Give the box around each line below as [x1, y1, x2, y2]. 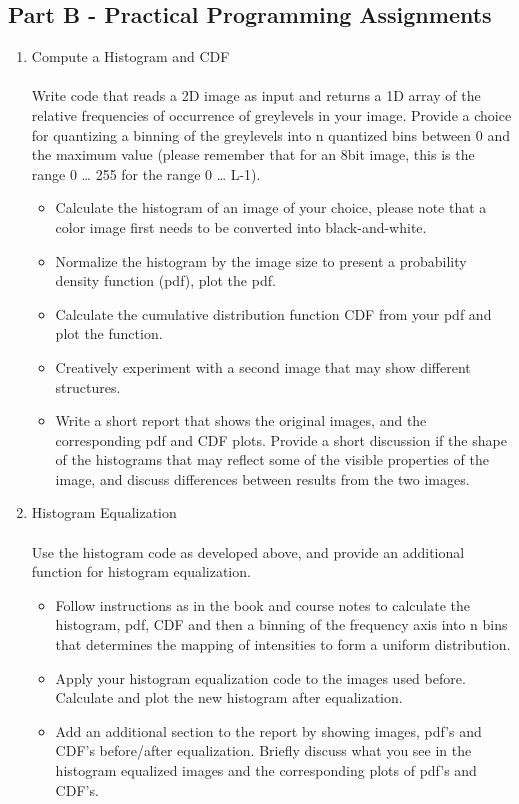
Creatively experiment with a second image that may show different [55, 356, 471, 377]
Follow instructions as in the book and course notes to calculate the [55, 594, 471, 615]
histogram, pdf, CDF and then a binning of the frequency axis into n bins [55, 614, 508, 635]
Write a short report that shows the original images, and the [55, 410, 427, 431]
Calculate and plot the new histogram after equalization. [55, 687, 403, 708]
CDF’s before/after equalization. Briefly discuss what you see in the [55, 740, 472, 761]
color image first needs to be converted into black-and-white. [55, 216, 427, 237]
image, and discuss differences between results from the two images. [55, 468, 470, 489]
